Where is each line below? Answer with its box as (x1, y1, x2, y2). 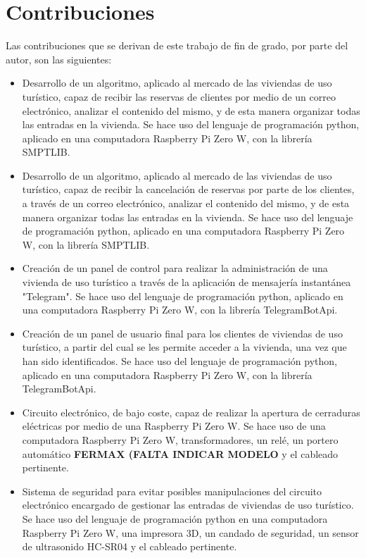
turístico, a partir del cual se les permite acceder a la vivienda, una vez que (22, 340, 347, 354)
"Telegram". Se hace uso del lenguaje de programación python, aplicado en (22, 288, 343, 303)
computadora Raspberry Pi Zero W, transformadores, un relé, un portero (22, 432, 339, 447)
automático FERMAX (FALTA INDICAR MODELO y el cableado (22, 446, 339, 461)
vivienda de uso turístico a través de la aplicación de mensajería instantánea (22, 275, 351, 290)
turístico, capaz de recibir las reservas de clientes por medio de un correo (22, 89, 336, 104)
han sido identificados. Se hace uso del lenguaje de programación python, (22, 354, 337, 368)
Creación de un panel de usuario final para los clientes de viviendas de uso (22, 325, 343, 340)
